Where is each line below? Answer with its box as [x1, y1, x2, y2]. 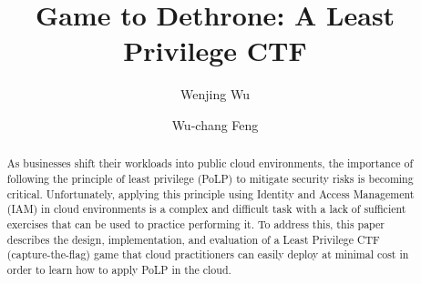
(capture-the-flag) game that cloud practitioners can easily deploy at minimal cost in [6, 247, 409, 262]
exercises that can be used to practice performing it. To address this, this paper [6, 216, 385, 231]
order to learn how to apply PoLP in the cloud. [6, 261, 231, 277]
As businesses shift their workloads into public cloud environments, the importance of [6, 156, 414, 171]
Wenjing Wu [180, 85, 250, 104]
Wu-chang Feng [171, 115, 259, 134]
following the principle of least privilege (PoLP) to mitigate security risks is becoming [6, 170, 414, 186]
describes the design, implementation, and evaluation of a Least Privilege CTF [6, 231, 380, 247]
